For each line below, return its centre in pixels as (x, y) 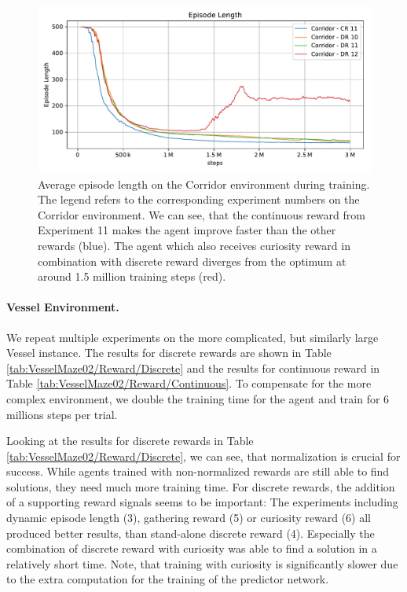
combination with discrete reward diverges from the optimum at (192, 261)
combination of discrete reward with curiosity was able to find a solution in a (192, 548)
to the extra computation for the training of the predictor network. (168, 579)
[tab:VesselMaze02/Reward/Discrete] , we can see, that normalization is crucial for (203, 456)
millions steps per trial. (62, 414)
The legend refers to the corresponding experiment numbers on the (199, 199)
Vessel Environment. (63, 307)
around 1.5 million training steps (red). (132, 276)
